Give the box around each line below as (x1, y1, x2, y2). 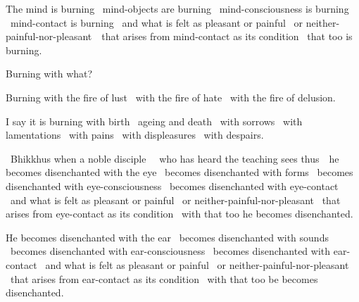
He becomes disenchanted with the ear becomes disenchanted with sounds (6, 229, 329, 244)
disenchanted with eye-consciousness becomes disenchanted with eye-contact (6, 178, 339, 193)
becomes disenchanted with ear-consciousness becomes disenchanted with (10, 244, 331, 258)
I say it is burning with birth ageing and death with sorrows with (6, 113, 303, 128)
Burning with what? (6, 66, 93, 81)
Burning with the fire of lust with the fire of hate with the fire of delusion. (6, 89, 336, 104)
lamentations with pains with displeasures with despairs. (6, 127, 264, 142)
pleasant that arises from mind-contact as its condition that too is (56, 29, 353, 44)
